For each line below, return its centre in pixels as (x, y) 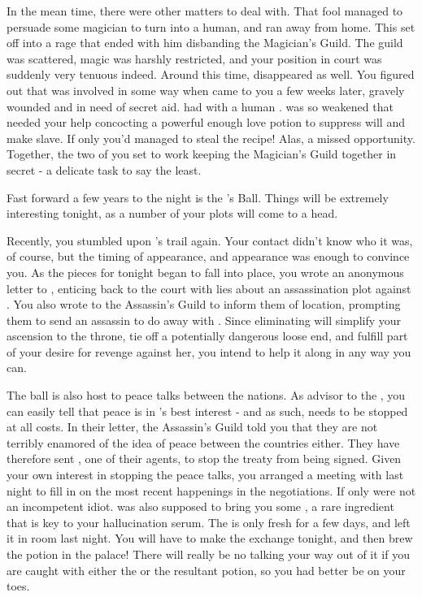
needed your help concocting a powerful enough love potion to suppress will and (206, 122)
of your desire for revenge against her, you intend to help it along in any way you (209, 351)
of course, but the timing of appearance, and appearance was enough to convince (208, 256)
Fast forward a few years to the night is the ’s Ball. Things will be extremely (198, 197)
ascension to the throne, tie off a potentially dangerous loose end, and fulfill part (207, 336)
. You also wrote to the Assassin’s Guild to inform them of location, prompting (204, 304)
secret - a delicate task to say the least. (104, 169)
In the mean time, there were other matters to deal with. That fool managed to (205, 11)
